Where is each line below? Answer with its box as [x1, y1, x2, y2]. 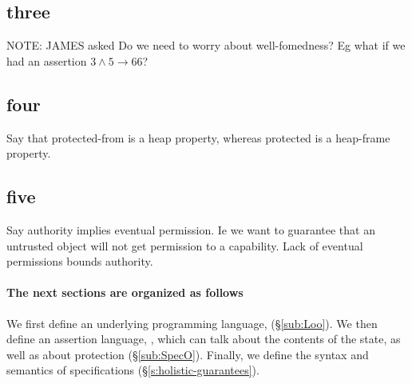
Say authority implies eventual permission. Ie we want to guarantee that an [6, 221, 375, 238]
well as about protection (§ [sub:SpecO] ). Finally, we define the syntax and [6, 346, 369, 362]
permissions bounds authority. [6, 253, 153, 270]
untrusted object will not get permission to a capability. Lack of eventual [6, 237, 363, 254]
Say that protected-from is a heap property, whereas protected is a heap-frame [6, 129, 390, 146]
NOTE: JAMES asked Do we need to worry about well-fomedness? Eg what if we [6, 37, 406, 54]
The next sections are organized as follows [6, 284, 244, 301]
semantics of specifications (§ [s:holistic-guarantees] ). [6, 362, 259, 378]
